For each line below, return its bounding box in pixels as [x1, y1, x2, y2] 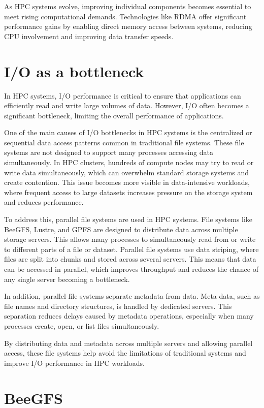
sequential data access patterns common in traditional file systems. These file [4, 137, 244, 147]
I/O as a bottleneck [4, 60, 144, 81]
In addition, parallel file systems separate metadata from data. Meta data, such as [4, 291, 260, 301]
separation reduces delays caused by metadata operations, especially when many [4, 310, 254, 321]
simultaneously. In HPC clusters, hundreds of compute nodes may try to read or [4, 157, 254, 168]
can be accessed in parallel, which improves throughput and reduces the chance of [4, 264, 258, 274]
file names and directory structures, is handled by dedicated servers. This [4, 300, 232, 311]
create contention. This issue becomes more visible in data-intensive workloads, [4, 177, 250, 187]
